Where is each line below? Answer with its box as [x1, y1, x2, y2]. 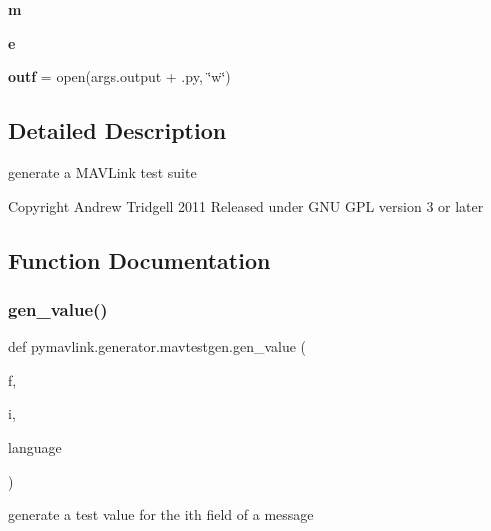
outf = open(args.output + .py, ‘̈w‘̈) [8, 66, 231, 87]
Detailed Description [8, 115, 227, 146]
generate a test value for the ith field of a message [8, 504, 314, 525]
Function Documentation [8, 244, 271, 275]
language [8, 436, 62, 457]
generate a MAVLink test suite [8, 161, 197, 182]
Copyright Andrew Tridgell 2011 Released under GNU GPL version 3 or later [8, 195, 484, 216]
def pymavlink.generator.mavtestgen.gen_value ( [8, 336, 307, 357]
